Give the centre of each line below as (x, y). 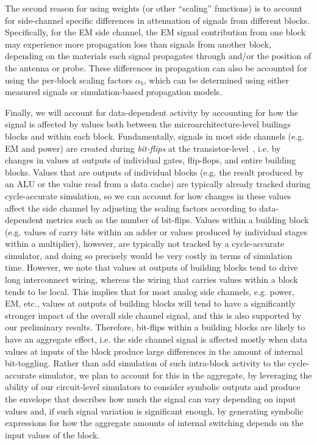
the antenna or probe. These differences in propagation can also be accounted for (156, 67)
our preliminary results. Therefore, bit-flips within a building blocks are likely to (155, 327)
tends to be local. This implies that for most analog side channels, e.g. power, (150, 291)
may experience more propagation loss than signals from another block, (138, 44)
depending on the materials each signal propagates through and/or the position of (158, 56)
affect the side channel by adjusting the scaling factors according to (131, 208)
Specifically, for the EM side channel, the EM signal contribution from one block (155, 32)
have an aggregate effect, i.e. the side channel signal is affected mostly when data (156, 339)
